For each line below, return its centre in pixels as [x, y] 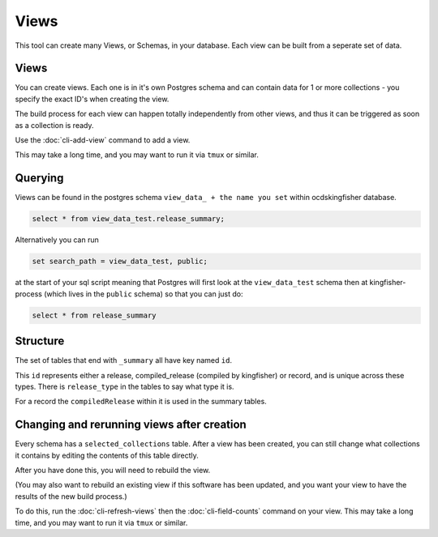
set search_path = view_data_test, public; [120, 262]
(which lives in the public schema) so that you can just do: [143, 294]
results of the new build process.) [71, 496]
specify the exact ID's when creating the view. [92, 99]
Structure [40, 341]
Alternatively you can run [57, 240]
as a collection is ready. [54, 125]
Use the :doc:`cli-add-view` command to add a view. [103, 140]
